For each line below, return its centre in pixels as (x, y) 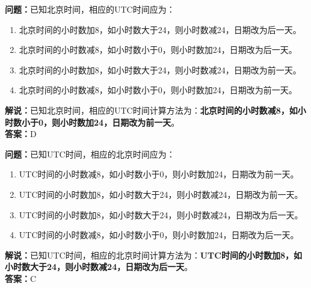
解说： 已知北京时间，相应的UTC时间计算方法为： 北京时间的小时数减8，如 (151, 110)
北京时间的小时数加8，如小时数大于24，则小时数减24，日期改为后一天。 (160, 29)
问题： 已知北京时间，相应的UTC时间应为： (90, 9)
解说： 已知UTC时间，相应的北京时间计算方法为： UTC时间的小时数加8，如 (153, 255)
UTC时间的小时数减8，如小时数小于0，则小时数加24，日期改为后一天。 (159, 235)
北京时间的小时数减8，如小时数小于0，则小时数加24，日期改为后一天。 (158, 50)
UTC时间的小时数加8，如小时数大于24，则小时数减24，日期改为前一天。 (161, 194)
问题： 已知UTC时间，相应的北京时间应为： (90, 154)
